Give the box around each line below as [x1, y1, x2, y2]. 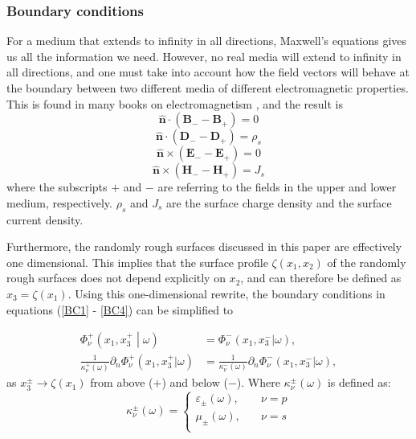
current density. [6, 211, 84, 228]
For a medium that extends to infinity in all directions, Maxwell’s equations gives [6, 32, 407, 49]
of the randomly [327, 253, 406, 270]
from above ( [90, 374, 153, 391]
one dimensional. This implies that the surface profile [6, 253, 268, 270]
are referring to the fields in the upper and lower [157, 178, 397, 195]
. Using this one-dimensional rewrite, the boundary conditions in [67, 285, 385, 302]
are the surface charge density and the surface [166, 194, 392, 211]
